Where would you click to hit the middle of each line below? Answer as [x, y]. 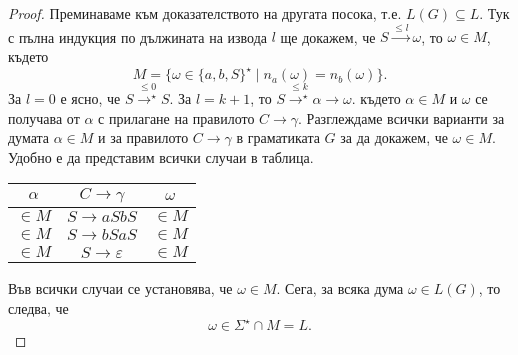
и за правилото [143, 137]
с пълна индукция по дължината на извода [137, 36]
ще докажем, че [328, 36]
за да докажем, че [394, 137]
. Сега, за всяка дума [340, 288]
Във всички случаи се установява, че [120, 288]
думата [29, 137]
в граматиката [278, 137]
